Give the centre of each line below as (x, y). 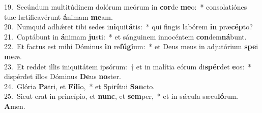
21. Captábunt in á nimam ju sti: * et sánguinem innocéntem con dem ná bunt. (125, 36)
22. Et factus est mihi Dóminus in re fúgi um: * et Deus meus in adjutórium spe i (131, 46)
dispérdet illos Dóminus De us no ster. (63, 76)
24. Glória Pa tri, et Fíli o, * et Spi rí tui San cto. (80, 86)
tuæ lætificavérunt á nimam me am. (59, 16)
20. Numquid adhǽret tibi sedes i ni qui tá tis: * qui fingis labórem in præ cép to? (128, 27)
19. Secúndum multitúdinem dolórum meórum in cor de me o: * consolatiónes (126, 7)
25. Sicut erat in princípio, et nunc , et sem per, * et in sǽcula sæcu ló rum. (122, 96)
